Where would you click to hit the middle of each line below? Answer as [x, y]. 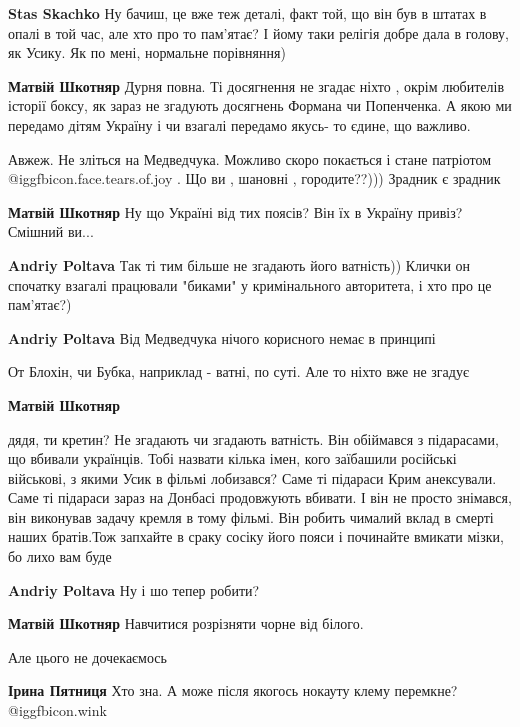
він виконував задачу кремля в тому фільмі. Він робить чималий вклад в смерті [251, 516]
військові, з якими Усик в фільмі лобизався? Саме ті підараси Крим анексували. [252, 477]
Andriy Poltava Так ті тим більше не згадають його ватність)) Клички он [239, 264]
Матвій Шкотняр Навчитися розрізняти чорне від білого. [186, 623]
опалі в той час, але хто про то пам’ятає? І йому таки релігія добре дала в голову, [258, 32]
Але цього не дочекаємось [87, 656]
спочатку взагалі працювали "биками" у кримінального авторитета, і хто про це [250, 284]
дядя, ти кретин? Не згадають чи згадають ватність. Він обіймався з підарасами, [253, 438]
